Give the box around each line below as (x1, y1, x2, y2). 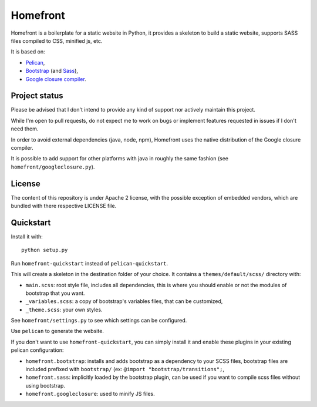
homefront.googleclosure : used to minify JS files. (25, 391, 155, 398)
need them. (11, 125, 39, 132)
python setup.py (21, 247, 68, 254)
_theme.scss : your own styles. (25, 306, 103, 313)
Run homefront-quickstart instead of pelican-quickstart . (11, 260, 168, 267)
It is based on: (11, 48, 45, 55)
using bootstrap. (25, 382, 66, 389)
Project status (11, 91, 64, 101)
